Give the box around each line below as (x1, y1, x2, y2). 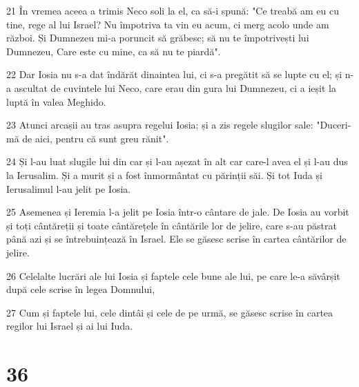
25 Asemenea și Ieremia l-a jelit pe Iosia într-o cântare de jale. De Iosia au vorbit (6, 205, 349, 219)
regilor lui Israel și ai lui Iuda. (6, 319, 133, 333)
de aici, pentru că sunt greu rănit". (22, 131, 169, 145)
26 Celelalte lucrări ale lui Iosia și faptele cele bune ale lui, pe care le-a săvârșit (6, 268, 340, 283)
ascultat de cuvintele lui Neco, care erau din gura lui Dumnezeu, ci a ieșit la (14, 80, 336, 95)
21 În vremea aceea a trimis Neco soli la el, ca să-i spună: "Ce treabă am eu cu (6, 3, 339, 17)
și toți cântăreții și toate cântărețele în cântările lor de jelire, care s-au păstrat (6, 218, 337, 232)
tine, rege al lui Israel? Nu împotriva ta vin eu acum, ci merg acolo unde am (6, 17, 329, 31)
